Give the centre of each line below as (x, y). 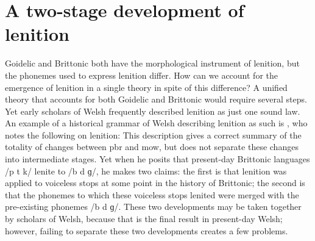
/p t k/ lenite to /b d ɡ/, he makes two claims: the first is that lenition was (146, 171)
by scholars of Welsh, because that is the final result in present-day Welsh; (144, 219)
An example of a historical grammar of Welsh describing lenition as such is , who (156, 123)
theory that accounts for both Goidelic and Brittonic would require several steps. (156, 99)
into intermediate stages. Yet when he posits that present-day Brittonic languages (157, 159)
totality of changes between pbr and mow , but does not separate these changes (152, 147)
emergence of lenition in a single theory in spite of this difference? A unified (146, 87)
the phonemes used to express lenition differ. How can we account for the (141, 75)
